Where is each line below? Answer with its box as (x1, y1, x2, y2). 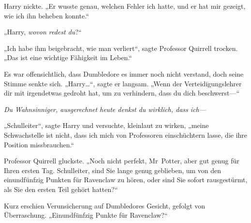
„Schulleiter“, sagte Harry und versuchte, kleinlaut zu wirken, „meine (4, 120, 209, 130)
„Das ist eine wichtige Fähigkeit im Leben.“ (4, 52, 132, 63)
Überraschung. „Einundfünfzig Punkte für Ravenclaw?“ (4, 210, 168, 220)
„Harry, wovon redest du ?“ (4, 27, 82, 37)
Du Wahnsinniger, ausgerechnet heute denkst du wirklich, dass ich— (4, 104, 206, 114)
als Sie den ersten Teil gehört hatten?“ (4, 184, 118, 194)
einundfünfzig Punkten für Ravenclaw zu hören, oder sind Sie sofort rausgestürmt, (4, 175, 248, 185)
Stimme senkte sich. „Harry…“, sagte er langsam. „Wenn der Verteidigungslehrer (4, 78, 242, 88)
